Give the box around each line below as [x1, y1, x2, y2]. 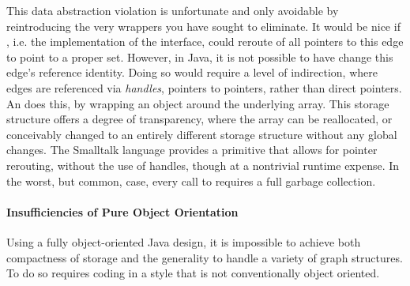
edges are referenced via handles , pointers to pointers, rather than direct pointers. [6, 79, 402, 96]
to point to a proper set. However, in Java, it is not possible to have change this [6, 48, 393, 65]
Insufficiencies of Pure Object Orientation [6, 203, 239, 220]
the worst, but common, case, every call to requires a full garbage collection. [6, 172, 376, 189]
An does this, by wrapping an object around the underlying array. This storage [6, 95, 389, 111]
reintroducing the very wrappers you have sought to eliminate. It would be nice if [6, 17, 401, 34]
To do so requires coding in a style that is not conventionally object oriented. [6, 265, 380, 281]
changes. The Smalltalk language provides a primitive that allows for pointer [6, 141, 378, 158]
